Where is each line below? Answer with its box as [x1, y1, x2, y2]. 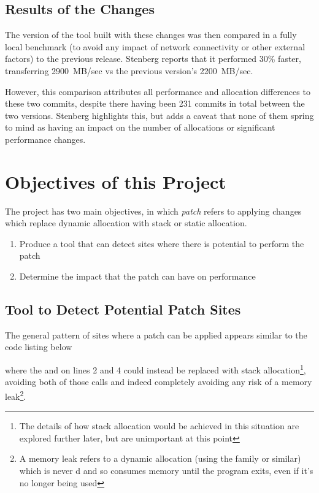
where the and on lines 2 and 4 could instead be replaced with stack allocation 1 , [5, 362, 306, 376]
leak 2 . [5, 388, 26, 402]
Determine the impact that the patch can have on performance [19, 270, 256, 283]
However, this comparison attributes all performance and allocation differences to [5, 85, 310, 97]
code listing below [5, 340, 72, 353]
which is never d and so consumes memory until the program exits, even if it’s [19, 464, 313, 476]
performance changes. [5, 132, 86, 145]
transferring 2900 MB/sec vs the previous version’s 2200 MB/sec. [5, 64, 253, 77]
